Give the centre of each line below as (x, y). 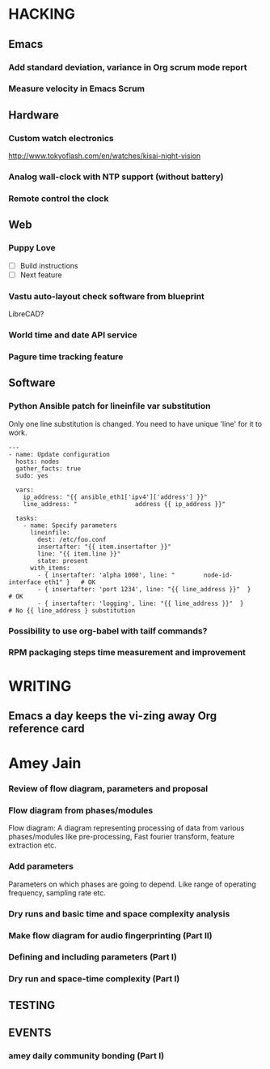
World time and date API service (73, 335)
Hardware (34, 115)
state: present (63, 560)
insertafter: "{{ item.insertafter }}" (105, 547)
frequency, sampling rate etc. (57, 892)
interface (25, 582)
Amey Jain (45, 764)
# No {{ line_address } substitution (72, 610)
